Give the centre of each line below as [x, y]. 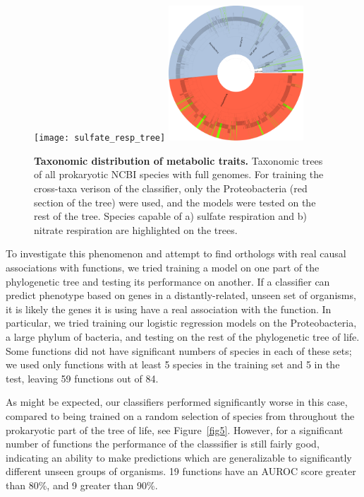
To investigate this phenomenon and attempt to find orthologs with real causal [176, 253]
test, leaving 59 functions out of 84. [82, 378]
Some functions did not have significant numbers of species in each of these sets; [179, 350]
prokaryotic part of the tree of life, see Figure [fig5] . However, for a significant [175, 429]
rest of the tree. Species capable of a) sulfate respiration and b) [171, 216]
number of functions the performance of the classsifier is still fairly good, [163, 444]
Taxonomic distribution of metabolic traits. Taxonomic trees [178, 160]
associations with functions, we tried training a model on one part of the [163, 267]
